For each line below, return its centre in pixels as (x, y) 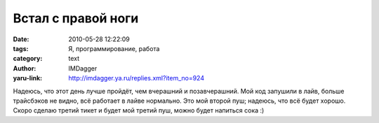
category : (28, 59)
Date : (21, 39)
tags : (21, 48)
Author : (25, 68)
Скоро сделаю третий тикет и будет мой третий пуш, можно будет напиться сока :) (139, 110)
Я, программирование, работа (114, 48)
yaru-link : (27, 78)
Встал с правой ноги (76, 18)
